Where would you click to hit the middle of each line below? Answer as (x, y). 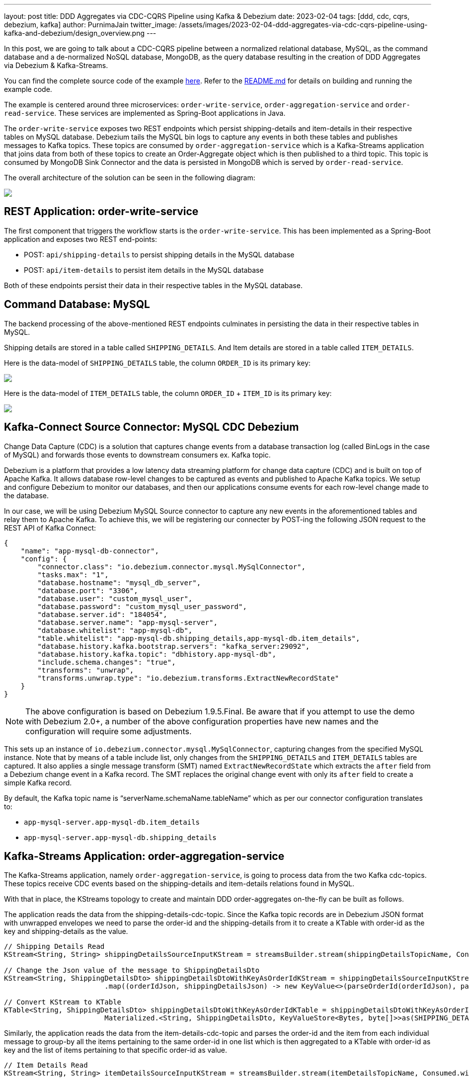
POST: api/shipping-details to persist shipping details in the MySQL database (159, 254)
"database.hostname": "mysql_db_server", (119, 582)
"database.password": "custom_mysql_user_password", (142, 606)
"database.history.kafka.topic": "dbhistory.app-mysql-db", (157, 654)
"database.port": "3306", (88, 590)
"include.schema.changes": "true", (107, 662)
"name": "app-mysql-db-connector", (90, 551)
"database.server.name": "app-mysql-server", (127, 622)
